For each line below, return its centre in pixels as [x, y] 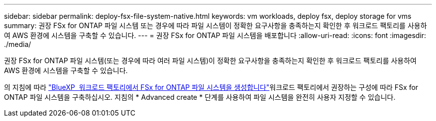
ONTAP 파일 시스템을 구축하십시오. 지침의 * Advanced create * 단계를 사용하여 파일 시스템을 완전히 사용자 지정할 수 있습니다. [200, 97]
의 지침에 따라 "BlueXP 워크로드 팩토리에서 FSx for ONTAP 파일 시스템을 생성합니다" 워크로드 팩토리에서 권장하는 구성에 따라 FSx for [211, 87]
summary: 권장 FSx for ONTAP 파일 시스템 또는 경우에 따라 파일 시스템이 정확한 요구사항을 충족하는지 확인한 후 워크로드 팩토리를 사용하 [216, 25]
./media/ [18, 44]
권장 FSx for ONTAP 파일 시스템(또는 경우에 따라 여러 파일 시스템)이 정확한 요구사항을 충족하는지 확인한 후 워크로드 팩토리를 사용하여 [210, 60]
